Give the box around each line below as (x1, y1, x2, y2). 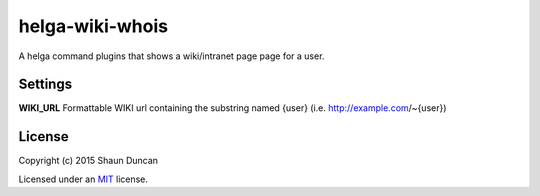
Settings (18, 76, 73, 93)
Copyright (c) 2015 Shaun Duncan (18, 155, 159, 167)
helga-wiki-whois (18, 15, 169, 37)
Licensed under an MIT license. (18, 173, 149, 185)
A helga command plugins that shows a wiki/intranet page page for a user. (18, 50, 325, 62)
